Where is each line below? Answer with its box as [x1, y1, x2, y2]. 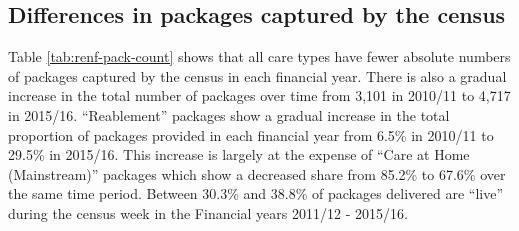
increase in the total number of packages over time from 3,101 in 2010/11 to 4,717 [8, 85, 511, 106]
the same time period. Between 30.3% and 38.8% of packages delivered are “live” [8, 183, 504, 204]
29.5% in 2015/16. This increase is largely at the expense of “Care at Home [8, 144, 470, 165]
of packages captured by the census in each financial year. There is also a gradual [8, 65, 507, 86]
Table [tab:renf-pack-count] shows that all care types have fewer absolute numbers [8, 46, 511, 67]
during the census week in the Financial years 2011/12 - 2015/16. [8, 202, 408, 223]
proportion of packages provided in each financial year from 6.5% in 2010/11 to [8, 124, 494, 145]
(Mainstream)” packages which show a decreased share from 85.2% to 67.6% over [8, 163, 506, 184]
